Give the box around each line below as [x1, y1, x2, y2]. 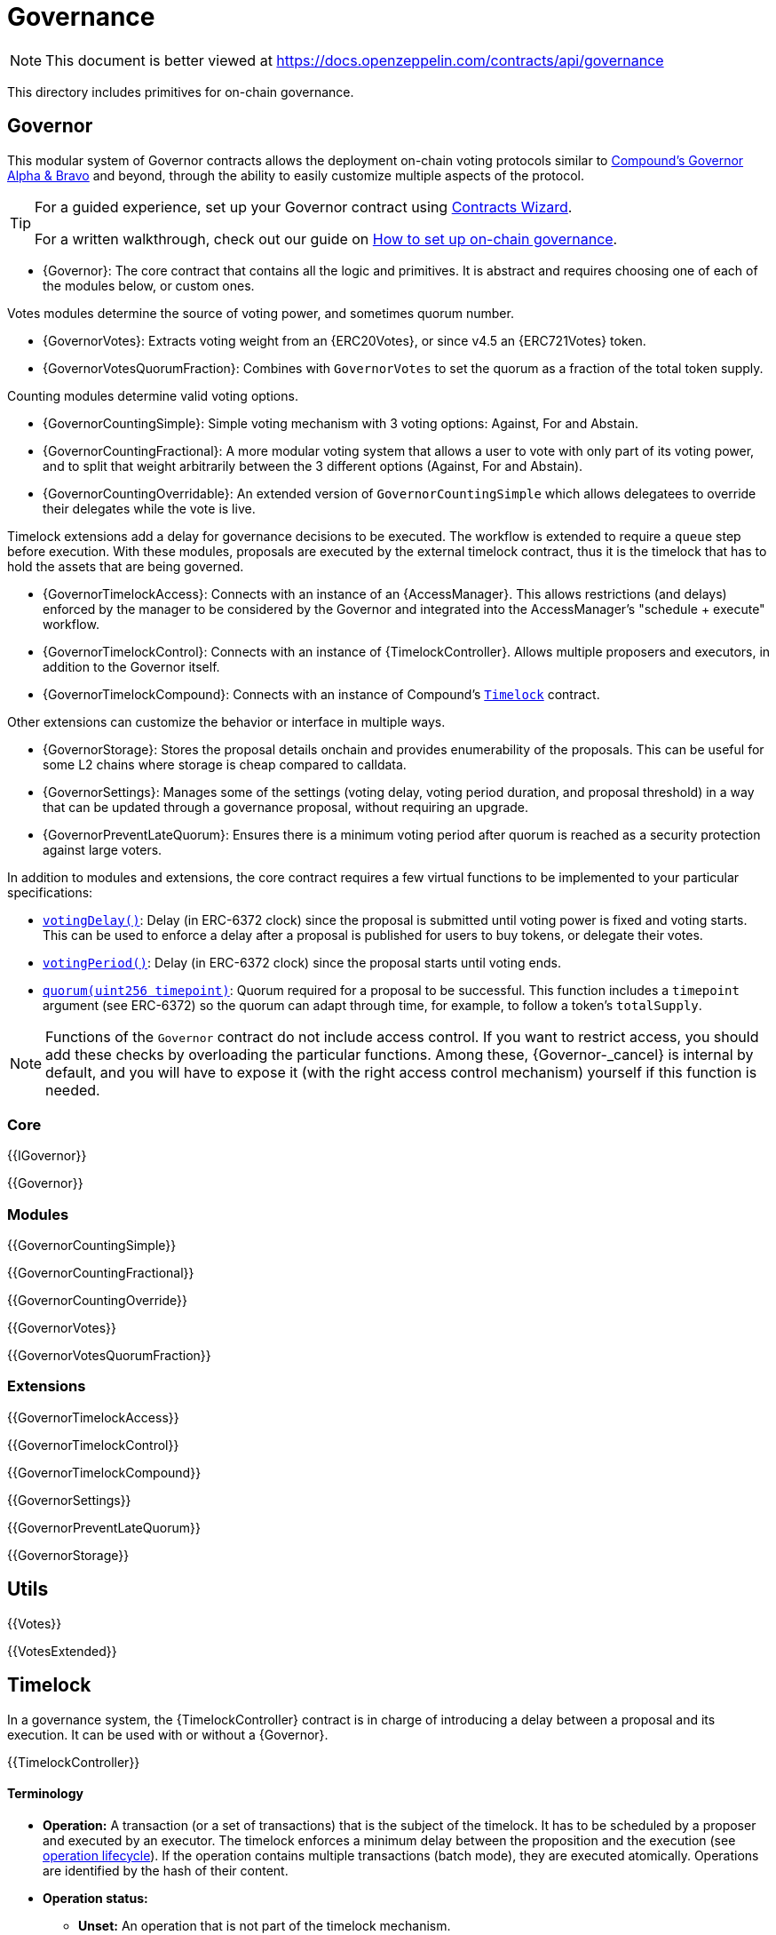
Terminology [7, 1786, 83, 1802]
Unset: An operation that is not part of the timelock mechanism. [78, 1917, 451, 1933]
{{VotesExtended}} [7, 1643, 117, 1659]
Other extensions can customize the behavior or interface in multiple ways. [7, 713, 446, 729]
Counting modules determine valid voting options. [7, 387, 298, 403]
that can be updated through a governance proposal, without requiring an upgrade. [43, 799, 529, 815]
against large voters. [43, 841, 162, 857]
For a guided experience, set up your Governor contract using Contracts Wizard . [35, 197, 573, 216]
